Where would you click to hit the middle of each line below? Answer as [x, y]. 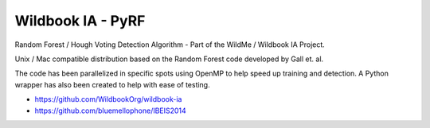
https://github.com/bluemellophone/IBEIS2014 [110, 111]
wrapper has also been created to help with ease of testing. [112, 84]
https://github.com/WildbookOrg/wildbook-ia [108, 99]
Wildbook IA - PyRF [80, 21]
